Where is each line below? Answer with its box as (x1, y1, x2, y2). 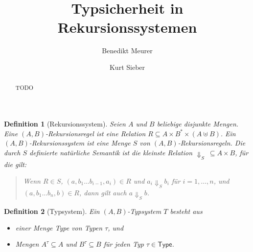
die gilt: (4, 159, 27, 169)
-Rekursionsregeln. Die (178, 138, 246, 148)
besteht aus (170, 206, 203, 216)
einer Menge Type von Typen (15, 222, 103, 232)
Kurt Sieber (109, 62, 145, 72)
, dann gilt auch (79, 187, 127, 197)
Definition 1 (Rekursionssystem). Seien (4, 118, 126, 128)
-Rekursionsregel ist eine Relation (45, 128, 146, 138)
